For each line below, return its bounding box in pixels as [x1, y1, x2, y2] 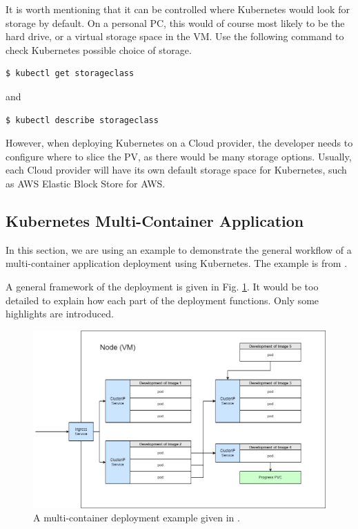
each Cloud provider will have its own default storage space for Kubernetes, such [6, 163, 347, 177]
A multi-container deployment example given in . [33, 510, 240, 525]
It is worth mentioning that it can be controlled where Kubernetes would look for [6, 2, 350, 16]
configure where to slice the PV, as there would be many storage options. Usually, [6, 149, 352, 163]
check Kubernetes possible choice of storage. [6, 42, 192, 57]
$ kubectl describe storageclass [6, 115, 159, 125]
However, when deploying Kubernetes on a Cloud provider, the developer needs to [6, 136, 353, 150]
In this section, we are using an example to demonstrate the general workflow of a [6, 242, 352, 257]
